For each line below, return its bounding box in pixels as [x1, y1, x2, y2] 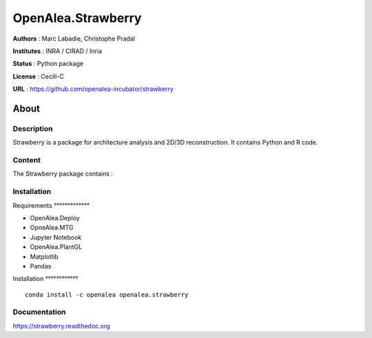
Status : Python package [12, 59, 84, 68]
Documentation [12, 307, 66, 317]
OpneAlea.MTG [30, 224, 74, 232]
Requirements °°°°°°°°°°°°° [12, 201, 90, 209]
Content [12, 156, 41, 165]
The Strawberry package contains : [12, 169, 114, 178]
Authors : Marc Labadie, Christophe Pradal [12, 34, 136, 43]
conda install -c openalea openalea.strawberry [25, 291, 189, 299]
